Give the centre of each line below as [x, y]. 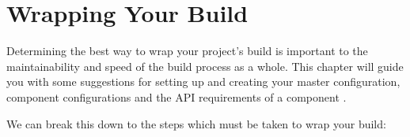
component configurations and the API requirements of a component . [177, 96]
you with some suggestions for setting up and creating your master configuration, [203, 81]
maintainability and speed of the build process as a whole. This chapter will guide [205, 66]
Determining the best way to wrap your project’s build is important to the [187, 51]
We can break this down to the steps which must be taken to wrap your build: [196, 123]
